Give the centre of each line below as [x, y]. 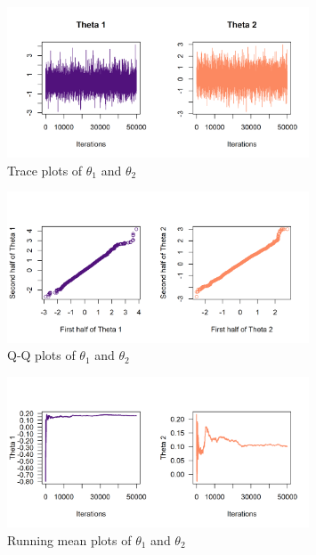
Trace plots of [45, 170]
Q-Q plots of [41, 355]
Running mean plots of [69, 539]
